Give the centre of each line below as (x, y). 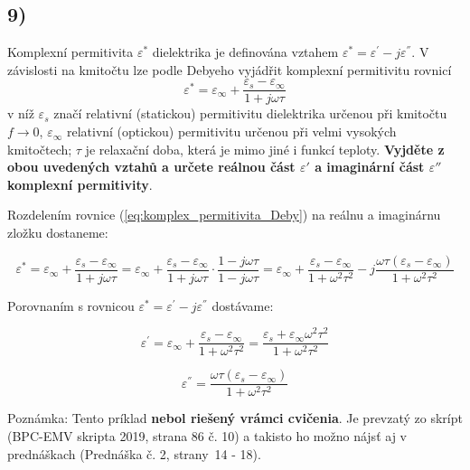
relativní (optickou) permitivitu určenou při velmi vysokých (231, 132)
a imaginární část (370, 167)
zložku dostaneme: (58, 233)
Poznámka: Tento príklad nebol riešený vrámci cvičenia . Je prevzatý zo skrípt (235, 418)
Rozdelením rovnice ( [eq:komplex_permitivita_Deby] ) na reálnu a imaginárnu (224, 215)
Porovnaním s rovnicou (71, 305)
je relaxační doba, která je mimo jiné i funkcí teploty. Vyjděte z (265, 149)
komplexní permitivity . (80, 184)
